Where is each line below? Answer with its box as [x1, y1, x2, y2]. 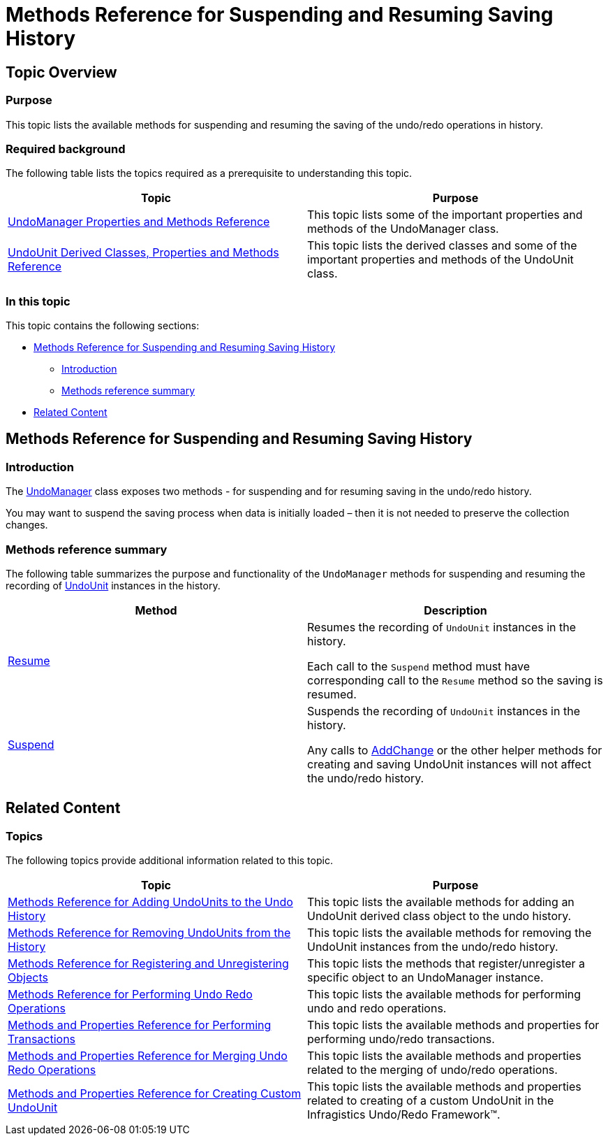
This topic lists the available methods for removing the [307, 926, 592, 940]
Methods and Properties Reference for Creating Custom [8, 1086, 302, 1101]
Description [424, 603, 487, 618]
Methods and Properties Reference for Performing [8, 1018, 272, 1033]
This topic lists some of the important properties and [307, 208, 583, 222]
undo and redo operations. [307, 1001, 447, 1016]
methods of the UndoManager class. [307, 222, 499, 236]
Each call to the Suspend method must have [307, 659, 531, 674]
